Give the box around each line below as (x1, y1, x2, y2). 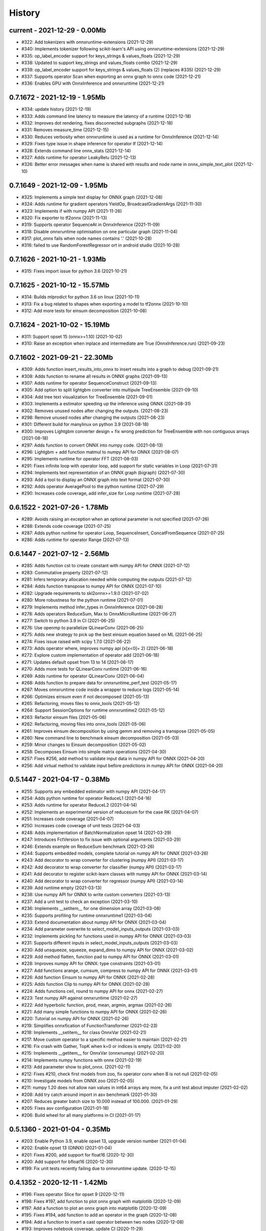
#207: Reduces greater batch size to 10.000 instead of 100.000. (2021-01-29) (21, 1099, 178, 1104)
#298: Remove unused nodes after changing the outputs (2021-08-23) (21, 415, 165, 421)
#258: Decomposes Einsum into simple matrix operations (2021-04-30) (21, 748, 166, 754)
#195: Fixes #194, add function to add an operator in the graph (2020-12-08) (21, 1212, 177, 1218)
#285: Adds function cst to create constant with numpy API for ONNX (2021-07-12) (21, 563, 190, 569)
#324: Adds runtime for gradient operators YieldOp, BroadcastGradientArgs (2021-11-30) (21, 201, 202, 207)
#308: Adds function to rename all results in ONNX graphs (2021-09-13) (21, 373, 168, 379)
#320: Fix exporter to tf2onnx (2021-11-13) (21, 215, 107, 221)
